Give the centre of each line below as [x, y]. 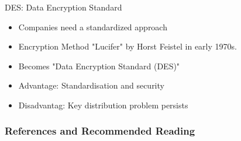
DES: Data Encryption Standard [63, 7]
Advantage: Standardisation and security [91, 85]
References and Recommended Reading [100, 131]
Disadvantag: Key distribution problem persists [103, 105]
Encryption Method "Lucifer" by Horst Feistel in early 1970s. [128, 46]
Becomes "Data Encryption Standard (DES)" [99, 66]
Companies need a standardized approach [93, 27]
